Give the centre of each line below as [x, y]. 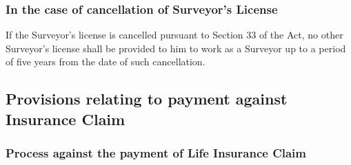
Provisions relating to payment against [147, 99]
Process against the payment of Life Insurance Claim [156, 153]
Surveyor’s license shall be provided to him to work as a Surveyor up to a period [176, 48]
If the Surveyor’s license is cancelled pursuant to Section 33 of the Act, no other [174, 35]
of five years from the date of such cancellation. [106, 62]
